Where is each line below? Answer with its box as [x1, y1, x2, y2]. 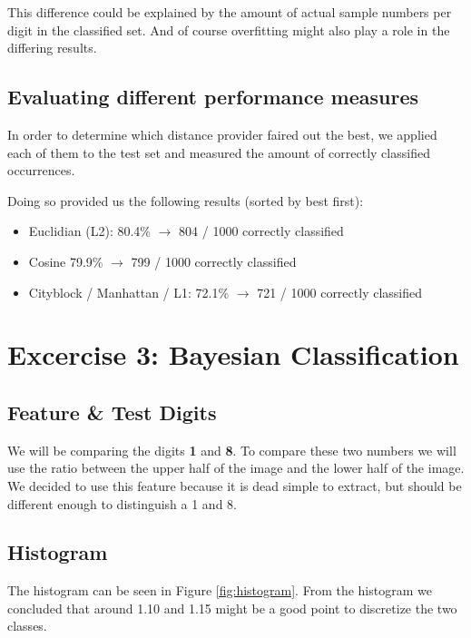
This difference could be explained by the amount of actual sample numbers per [7, 3, 452, 21]
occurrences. [7, 161, 75, 180]
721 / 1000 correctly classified [257, 282, 422, 301]
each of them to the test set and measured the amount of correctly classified [7, 142, 430, 162]
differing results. [7, 38, 97, 57]
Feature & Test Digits [7, 398, 217, 426]
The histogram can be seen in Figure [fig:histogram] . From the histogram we [7, 581, 432, 600]
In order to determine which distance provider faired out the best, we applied [7, 124, 437, 143]
